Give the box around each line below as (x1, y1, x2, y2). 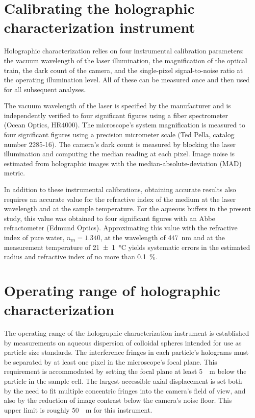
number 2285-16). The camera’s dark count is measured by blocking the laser (4, 139, 236, 149)
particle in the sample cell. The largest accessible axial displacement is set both (4, 376, 242, 386)
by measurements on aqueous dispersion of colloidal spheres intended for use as (4, 337, 242, 347)
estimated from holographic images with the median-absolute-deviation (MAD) (4, 158, 242, 168)
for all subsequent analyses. (4, 84, 86, 94)
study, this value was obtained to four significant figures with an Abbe (4, 213, 215, 223)
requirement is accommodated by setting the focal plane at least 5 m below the (4, 366, 247, 376)
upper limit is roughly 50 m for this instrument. (4, 404, 153, 415)
